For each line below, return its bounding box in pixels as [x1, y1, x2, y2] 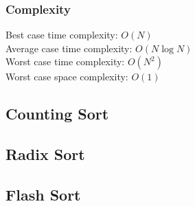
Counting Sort [5, 103, 109, 124]
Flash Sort [5, 183, 81, 205]
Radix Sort [5, 144, 85, 165]
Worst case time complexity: [5, 54, 125, 69]
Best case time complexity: [5, 27, 118, 42]
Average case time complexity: [5, 41, 133, 55]
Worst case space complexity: [5, 69, 128, 84]
